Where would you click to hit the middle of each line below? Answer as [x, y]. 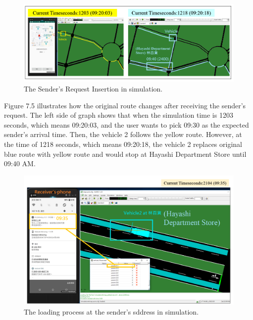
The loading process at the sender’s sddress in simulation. [111, 311]
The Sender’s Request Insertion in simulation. [93, 88]
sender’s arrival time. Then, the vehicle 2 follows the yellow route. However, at [123, 134]
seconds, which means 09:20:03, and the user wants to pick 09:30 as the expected [126, 124]
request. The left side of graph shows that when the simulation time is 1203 [119, 115]
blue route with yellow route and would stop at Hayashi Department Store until [125, 154]
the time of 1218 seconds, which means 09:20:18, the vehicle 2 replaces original [123, 144]
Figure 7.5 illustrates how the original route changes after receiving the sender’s [125, 105]
